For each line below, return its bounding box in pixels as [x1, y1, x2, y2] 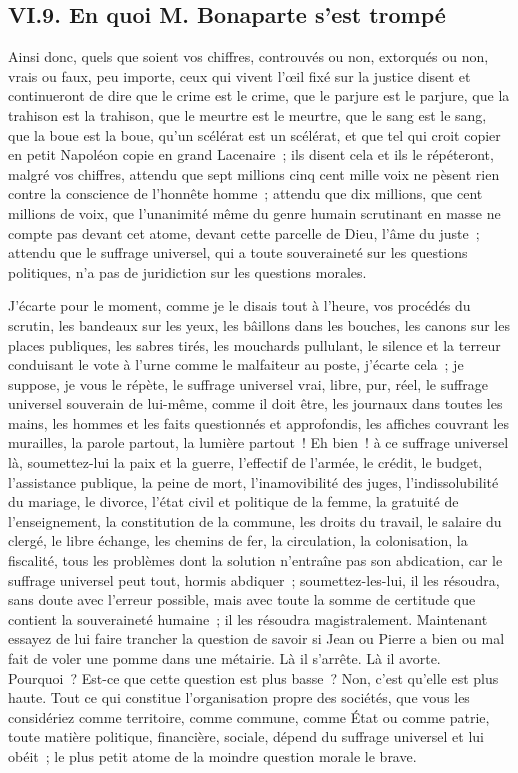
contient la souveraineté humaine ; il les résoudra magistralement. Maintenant [8, 608, 488, 629]
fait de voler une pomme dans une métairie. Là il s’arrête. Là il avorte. [8, 648, 441, 669]
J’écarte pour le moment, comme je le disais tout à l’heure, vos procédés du [8, 295, 471, 316]
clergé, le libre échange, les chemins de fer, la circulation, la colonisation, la [8, 530, 468, 551]
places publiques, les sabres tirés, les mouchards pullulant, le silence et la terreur [8, 334, 501, 355]
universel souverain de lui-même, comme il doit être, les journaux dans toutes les [8, 393, 503, 414]
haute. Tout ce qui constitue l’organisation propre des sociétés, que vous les [8, 687, 470, 708]
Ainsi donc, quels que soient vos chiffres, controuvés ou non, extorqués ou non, [8, 46, 489, 67]
